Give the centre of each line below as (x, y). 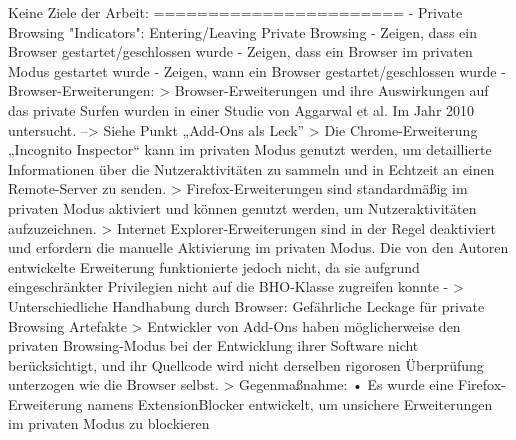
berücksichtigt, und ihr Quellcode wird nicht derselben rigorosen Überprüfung (246, 364)
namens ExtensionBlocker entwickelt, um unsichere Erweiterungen (290, 403)
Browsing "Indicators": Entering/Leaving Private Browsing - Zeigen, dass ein (242, 31)
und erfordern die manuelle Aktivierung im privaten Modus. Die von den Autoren (258, 247)
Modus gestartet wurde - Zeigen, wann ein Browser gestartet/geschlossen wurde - (257, 70)
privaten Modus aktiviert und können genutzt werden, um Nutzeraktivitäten (242, 207)
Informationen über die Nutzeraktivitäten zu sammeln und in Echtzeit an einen (251, 168)
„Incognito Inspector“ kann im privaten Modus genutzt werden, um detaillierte (250, 149)
